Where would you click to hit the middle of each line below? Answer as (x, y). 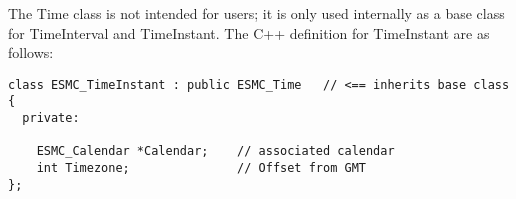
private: (51, 118)
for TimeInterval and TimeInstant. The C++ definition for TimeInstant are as (249, 32)
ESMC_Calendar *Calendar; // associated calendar (215, 151)
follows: (31, 52)
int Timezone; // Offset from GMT (201, 168)
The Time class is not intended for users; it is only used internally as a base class (256, 13)
